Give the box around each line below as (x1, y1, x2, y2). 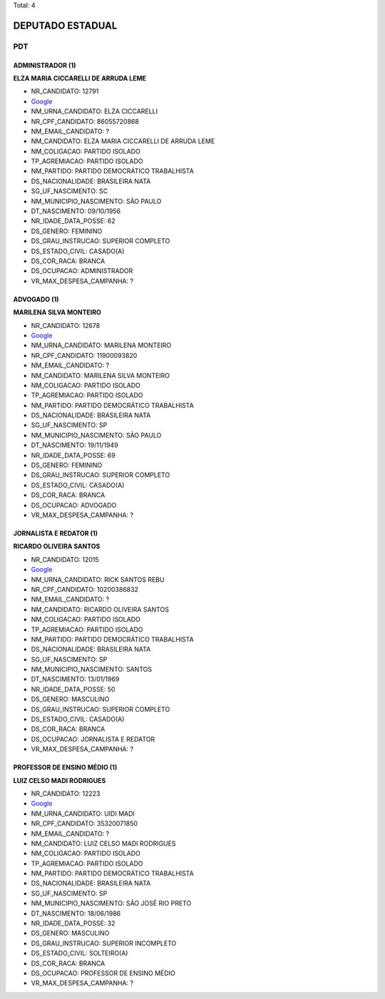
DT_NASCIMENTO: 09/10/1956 (31, 207, 121, 215)
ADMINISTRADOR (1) (13, 61, 76, 69)
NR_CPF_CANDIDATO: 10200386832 (31, 585, 139, 593)
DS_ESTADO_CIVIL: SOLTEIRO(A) (31, 949, 128, 958)
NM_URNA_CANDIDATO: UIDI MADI (31, 809, 135, 818)
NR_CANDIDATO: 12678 (31, 321, 101, 329)
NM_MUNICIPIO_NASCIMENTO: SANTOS (31, 665, 153, 674)
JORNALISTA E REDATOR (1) (13, 528, 98, 538)
